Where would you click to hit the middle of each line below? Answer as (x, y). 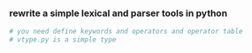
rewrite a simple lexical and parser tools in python (118, 13)
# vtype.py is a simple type (63, 40)
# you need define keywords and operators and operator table (126, 32)
